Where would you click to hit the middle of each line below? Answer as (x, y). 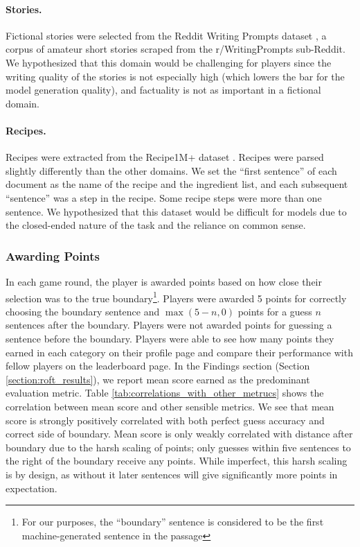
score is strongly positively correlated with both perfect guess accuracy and (165, 420)
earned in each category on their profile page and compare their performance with (179, 352)
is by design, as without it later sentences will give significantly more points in (172, 474)
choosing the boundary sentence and (83, 311)
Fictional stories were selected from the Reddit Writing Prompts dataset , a (166, 35)
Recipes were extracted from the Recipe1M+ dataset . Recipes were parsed (165, 157)
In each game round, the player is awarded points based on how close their (164, 281)
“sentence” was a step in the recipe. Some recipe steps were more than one (164, 197)
